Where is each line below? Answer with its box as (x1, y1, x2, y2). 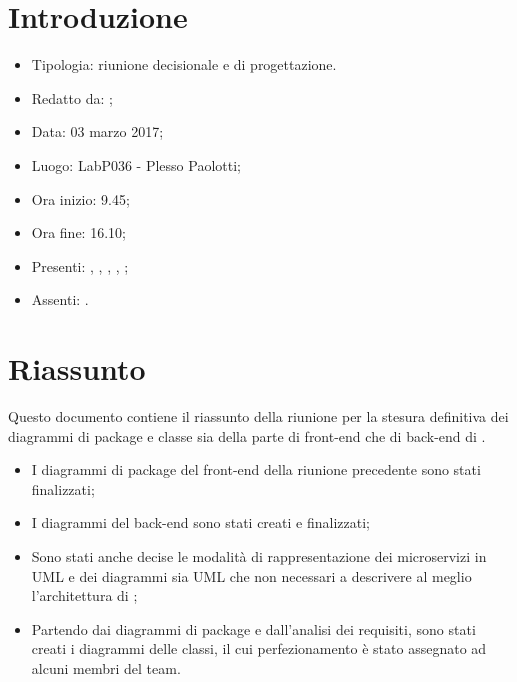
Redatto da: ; (31, 87, 113, 108)
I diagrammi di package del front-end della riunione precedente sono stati (31, 459, 481, 480)
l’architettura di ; (31, 585, 138, 606)
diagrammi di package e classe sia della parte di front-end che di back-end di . (8, 425, 486, 446)
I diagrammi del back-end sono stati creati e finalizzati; (31, 512, 370, 533)
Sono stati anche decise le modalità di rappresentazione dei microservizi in (31, 545, 487, 566)
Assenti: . (31, 289, 89, 310)
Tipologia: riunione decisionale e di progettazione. (31, 54, 337, 75)
